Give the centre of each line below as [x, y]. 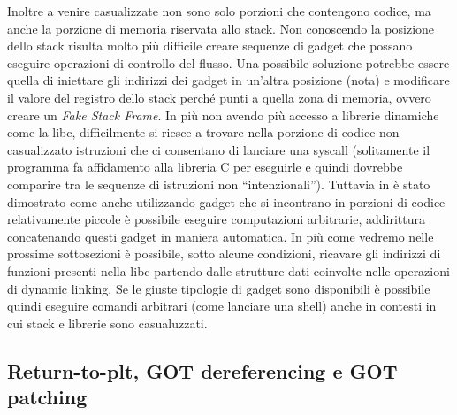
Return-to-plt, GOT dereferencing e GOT [202, 370]
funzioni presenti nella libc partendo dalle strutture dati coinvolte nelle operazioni [228, 270]
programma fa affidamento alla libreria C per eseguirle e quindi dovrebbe [205, 167]
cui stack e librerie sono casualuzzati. [107, 323]
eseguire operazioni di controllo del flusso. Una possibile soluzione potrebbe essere [228, 62]
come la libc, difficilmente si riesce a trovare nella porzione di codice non [203, 132]
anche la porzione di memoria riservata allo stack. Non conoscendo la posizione [221, 28]
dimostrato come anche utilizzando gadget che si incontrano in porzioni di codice [226, 201]
